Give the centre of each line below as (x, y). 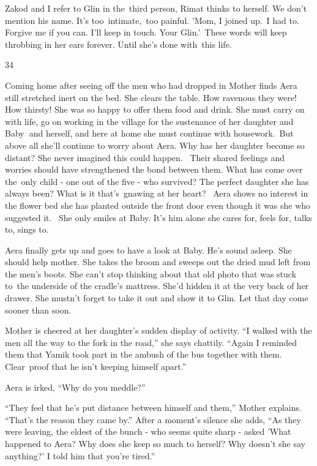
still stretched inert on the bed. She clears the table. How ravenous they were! (151, 97)
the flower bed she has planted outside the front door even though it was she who (158, 205)
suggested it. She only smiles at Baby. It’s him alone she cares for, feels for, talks (158, 217)
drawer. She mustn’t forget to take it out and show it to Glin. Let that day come (157, 298)
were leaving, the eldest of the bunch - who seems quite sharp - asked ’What (148, 431)
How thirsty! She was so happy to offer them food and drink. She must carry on (155, 109)
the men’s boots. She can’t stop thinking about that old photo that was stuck (151, 273)
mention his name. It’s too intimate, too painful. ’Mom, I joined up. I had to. (152, 20)
